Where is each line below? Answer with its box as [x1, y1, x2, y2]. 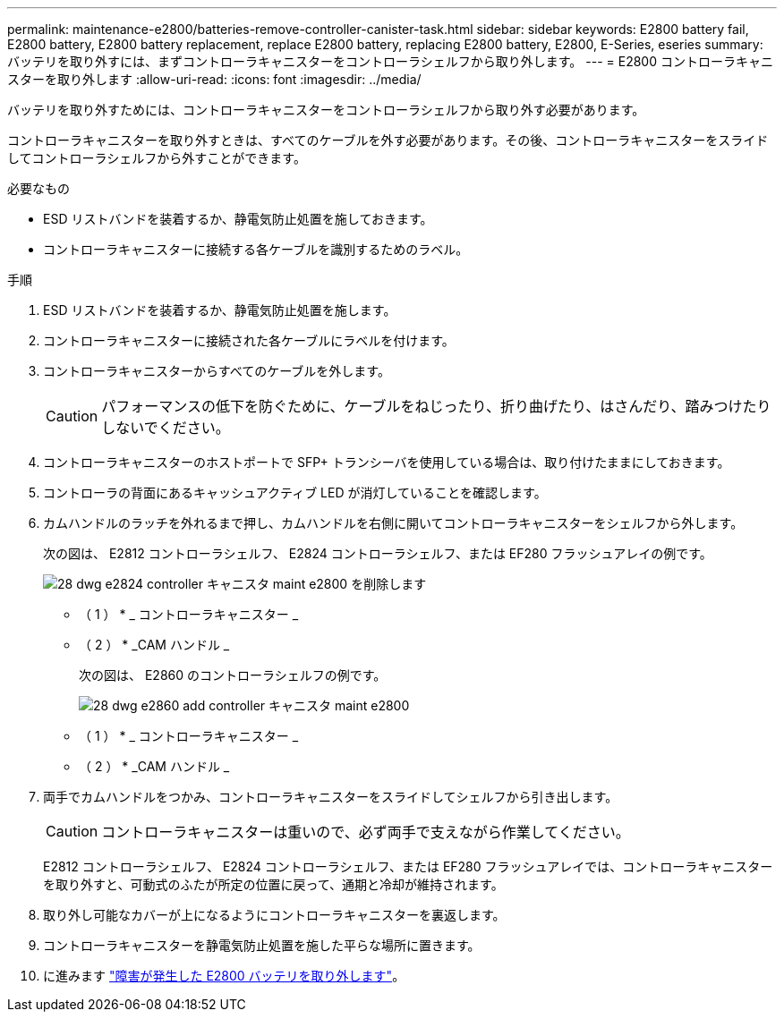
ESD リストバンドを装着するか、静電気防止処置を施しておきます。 [43, 211, 433, 226]
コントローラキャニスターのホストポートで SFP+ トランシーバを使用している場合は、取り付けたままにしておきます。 [43, 454, 730, 470]
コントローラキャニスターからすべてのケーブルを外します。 [43, 363, 390, 378]
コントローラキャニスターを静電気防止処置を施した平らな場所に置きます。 [43, 938, 481, 953]
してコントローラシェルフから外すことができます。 [7, 150, 306, 166]
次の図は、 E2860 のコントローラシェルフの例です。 [79, 667, 387, 683]
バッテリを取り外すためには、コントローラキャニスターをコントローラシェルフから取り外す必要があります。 [7, 102, 645, 117]
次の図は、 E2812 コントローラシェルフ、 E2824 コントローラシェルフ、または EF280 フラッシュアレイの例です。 [43, 546, 712, 561]
